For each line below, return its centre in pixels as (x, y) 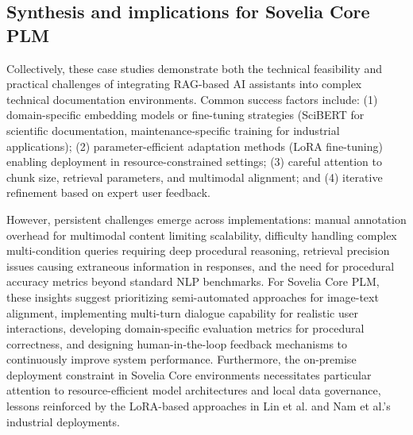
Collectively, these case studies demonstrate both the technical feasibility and (194, 68)
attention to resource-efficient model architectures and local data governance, (194, 390)
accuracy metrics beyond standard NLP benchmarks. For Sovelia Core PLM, (193, 281)
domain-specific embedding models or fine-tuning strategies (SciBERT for (185, 115)
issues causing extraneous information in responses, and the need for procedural (201, 266)
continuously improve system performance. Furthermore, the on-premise (181, 359)
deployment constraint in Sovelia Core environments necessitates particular (189, 374)
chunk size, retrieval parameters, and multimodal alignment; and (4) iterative (195, 177)
